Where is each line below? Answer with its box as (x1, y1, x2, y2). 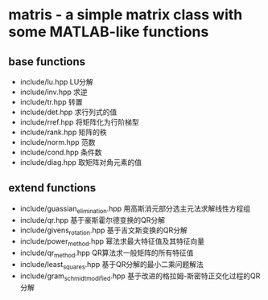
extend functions (8, 181, 97, 195)
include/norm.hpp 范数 (19, 138, 96, 146)
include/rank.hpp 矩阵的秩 (19, 127, 107, 137)
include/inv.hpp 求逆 (19, 87, 89, 97)
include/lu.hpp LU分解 (19, 77, 94, 86)
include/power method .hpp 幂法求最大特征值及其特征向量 (19, 236, 205, 249)
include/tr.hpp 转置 (19, 97, 83, 106)
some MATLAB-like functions (8, 23, 209, 41)
